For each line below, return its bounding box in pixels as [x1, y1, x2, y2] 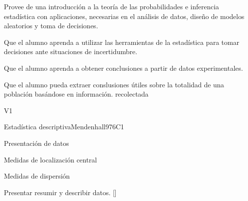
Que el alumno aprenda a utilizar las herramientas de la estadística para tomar [4, 37, 239, 47]
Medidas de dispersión [4, 171, 70, 181]
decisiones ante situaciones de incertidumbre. [4, 46, 138, 57]
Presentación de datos [4, 138, 69, 148]
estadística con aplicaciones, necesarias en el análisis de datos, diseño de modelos [4, 11, 245, 21]
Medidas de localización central [4, 154, 97, 164]
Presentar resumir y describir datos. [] [4, 187, 117, 197]
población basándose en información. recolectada [4, 89, 149, 99]
